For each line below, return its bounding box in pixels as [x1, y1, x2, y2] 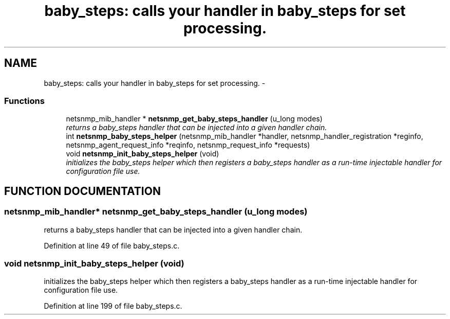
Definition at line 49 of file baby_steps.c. [44, 241, 180, 250]
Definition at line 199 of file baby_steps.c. [44, 302, 182, 311]
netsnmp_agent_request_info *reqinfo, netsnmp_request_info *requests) [66, 140, 310, 150]
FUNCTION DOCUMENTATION [4, 184, 161, 198]
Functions [4, 95, 45, 106]
